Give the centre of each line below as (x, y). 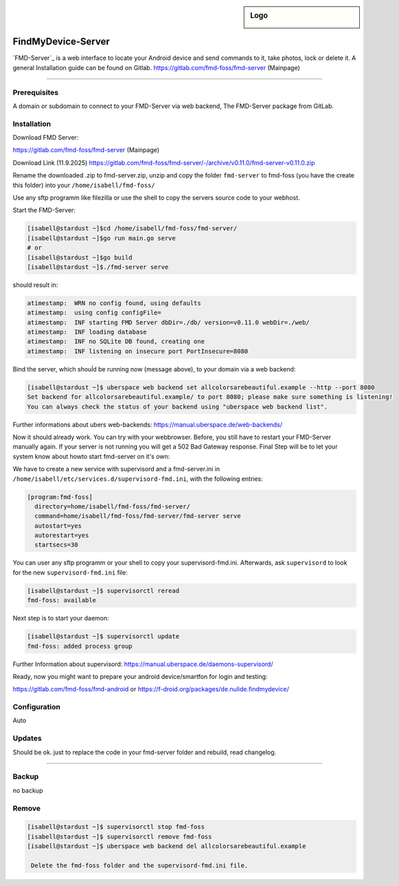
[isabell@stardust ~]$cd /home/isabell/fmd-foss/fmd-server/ (132, 228)
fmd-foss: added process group (80, 646)
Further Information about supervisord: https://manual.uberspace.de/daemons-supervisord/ (143, 664)
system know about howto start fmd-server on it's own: (91, 456)
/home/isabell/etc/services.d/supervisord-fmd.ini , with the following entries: (138, 479)
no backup (28, 790)
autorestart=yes (62, 536)
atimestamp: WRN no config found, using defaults (114, 303)
